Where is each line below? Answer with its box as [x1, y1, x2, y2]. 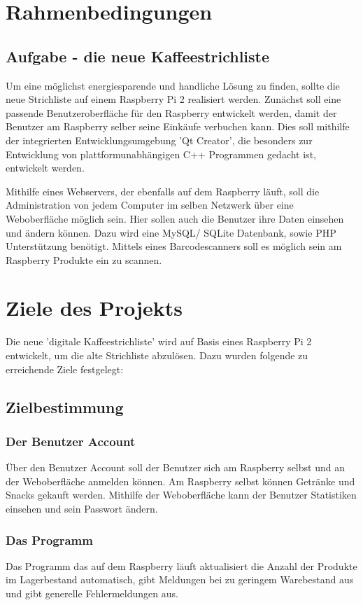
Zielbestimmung [6, 396, 124, 417]
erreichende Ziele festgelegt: [6, 361, 124, 376]
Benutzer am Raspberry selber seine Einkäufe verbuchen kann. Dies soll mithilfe [6, 119, 350, 134]
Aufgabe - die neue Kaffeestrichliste [6, 45, 270, 67]
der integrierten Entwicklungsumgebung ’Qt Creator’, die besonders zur [6, 132, 313, 147]
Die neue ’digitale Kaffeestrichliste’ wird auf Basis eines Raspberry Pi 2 [6, 334, 312, 349]
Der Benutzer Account [6, 432, 136, 450]
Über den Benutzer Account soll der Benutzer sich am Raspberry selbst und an [6, 460, 345, 475]
